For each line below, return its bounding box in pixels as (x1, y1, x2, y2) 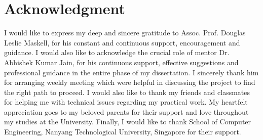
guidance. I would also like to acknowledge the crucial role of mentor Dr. (4, 47, 230, 58)
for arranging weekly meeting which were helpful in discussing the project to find (4, 77, 255, 87)
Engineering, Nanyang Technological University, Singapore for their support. (4, 126, 241, 137)
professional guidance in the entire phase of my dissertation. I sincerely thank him (4, 67, 259, 77)
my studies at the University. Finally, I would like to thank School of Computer (4, 116, 251, 127)
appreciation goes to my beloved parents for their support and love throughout (4, 106, 249, 117)
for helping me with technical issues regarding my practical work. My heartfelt (4, 97, 248, 107)
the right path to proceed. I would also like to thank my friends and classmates (4, 86, 250, 97)
